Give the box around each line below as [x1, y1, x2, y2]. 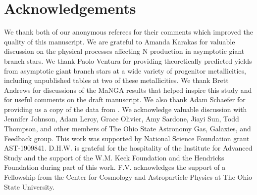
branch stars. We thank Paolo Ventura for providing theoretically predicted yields [4, 55, 252, 66]
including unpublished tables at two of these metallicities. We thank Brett [4, 75, 229, 85]
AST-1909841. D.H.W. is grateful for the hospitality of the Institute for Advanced [4, 143, 253, 153]
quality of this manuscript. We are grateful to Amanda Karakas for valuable [4, 36, 235, 46]
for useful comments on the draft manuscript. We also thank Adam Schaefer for [4, 94, 246, 105]
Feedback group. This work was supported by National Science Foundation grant [4, 133, 250, 143]
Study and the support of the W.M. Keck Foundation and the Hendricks [4, 152, 224, 162]
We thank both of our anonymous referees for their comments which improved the [4, 27, 253, 37]
